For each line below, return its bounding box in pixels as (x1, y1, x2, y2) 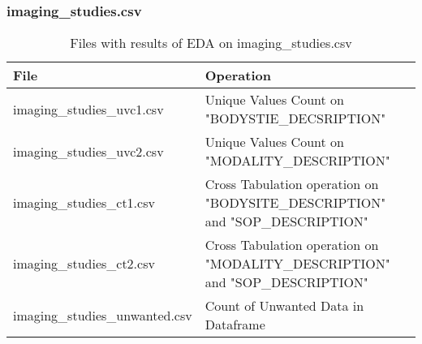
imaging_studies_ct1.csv (13, 193, 155, 213)
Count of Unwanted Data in (205, 296, 364, 316)
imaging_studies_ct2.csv (13, 254, 155, 273)
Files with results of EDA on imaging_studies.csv (70, 33, 352, 53)
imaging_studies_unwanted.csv (13, 305, 192, 325)
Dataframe (205, 315, 265, 334)
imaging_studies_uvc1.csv (13, 99, 164, 118)
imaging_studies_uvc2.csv (13, 141, 164, 161)
